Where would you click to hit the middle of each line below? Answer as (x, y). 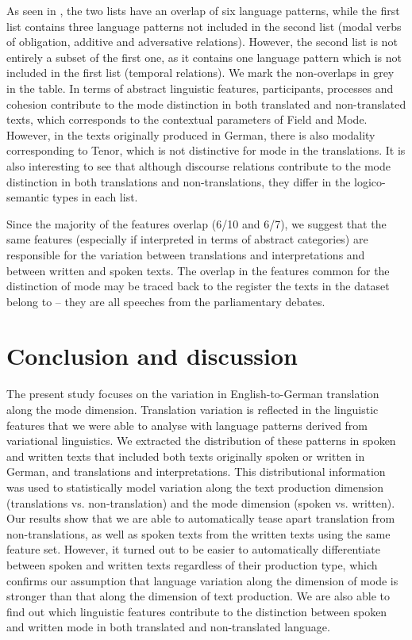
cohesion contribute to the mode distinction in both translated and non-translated (206, 103)
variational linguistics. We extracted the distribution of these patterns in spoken (201, 441)
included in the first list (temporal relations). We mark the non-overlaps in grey (200, 73)
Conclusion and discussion (152, 356)
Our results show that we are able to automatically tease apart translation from (201, 518)
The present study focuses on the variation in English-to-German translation (193, 394)
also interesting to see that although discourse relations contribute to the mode (198, 165)
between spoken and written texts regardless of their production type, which (192, 564)
